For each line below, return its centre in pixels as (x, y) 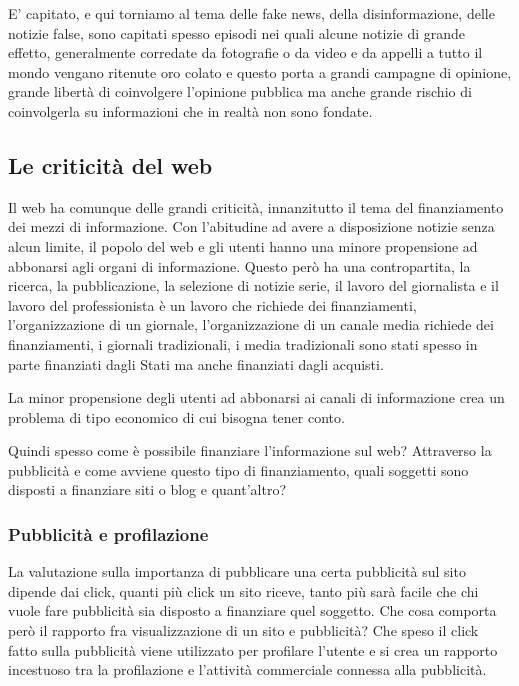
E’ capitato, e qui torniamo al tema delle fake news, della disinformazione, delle (251, 13)
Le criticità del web (110, 164)
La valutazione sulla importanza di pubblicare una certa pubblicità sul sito (237, 571)
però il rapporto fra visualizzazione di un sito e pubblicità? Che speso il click (243, 630)
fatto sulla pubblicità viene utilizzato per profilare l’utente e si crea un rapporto (253, 649)
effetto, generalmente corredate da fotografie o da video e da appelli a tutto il (245, 52)
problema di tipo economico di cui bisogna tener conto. (176, 416)
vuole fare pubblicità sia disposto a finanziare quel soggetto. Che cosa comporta (252, 610)
